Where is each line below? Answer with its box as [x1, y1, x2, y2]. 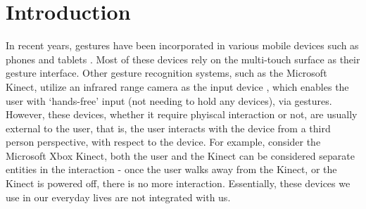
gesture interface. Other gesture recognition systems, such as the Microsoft [6, 65, 327, 80]
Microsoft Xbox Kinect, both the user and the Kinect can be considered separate [6, 148, 355, 163]
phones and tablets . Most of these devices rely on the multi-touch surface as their [6, 51, 360, 66]
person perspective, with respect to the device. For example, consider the [6, 134, 321, 149]
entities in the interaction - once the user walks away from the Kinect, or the [6, 162, 337, 177]
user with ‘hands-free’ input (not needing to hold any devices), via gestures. [6, 93, 332, 108]
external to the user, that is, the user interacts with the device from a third [6, 120, 331, 135]
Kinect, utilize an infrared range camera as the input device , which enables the [6, 79, 349, 94]
